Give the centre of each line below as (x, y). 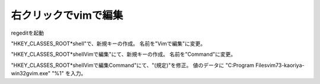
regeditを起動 (28, 33)
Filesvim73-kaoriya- (280, 65)
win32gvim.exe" (31, 73)
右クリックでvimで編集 (67, 15)
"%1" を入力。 (69, 73)
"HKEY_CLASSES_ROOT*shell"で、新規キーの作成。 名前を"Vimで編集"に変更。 (108, 43)
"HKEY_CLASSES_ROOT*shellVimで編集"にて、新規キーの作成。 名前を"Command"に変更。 (124, 54)
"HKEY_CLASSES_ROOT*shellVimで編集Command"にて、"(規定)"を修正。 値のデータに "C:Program (133, 65)
